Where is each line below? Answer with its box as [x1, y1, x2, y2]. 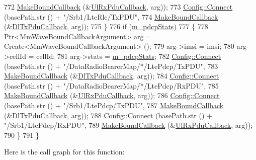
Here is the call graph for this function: [4, 146, 125, 157]
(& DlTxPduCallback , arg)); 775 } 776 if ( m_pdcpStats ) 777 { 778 [4, 21, 208, 32]
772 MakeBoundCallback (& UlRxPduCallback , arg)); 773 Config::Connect [4, 2, 233, 12]
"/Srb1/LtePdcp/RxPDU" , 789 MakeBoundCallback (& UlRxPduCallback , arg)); [4, 120, 253, 130]
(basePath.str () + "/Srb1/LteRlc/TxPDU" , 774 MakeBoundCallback [4, 11, 218, 22]
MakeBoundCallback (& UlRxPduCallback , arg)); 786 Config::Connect [4, 90, 220, 101]
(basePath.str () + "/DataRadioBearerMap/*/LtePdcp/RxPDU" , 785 [4, 80, 219, 91]
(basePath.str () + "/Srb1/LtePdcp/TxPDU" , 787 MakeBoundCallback [4, 100, 224, 110]
